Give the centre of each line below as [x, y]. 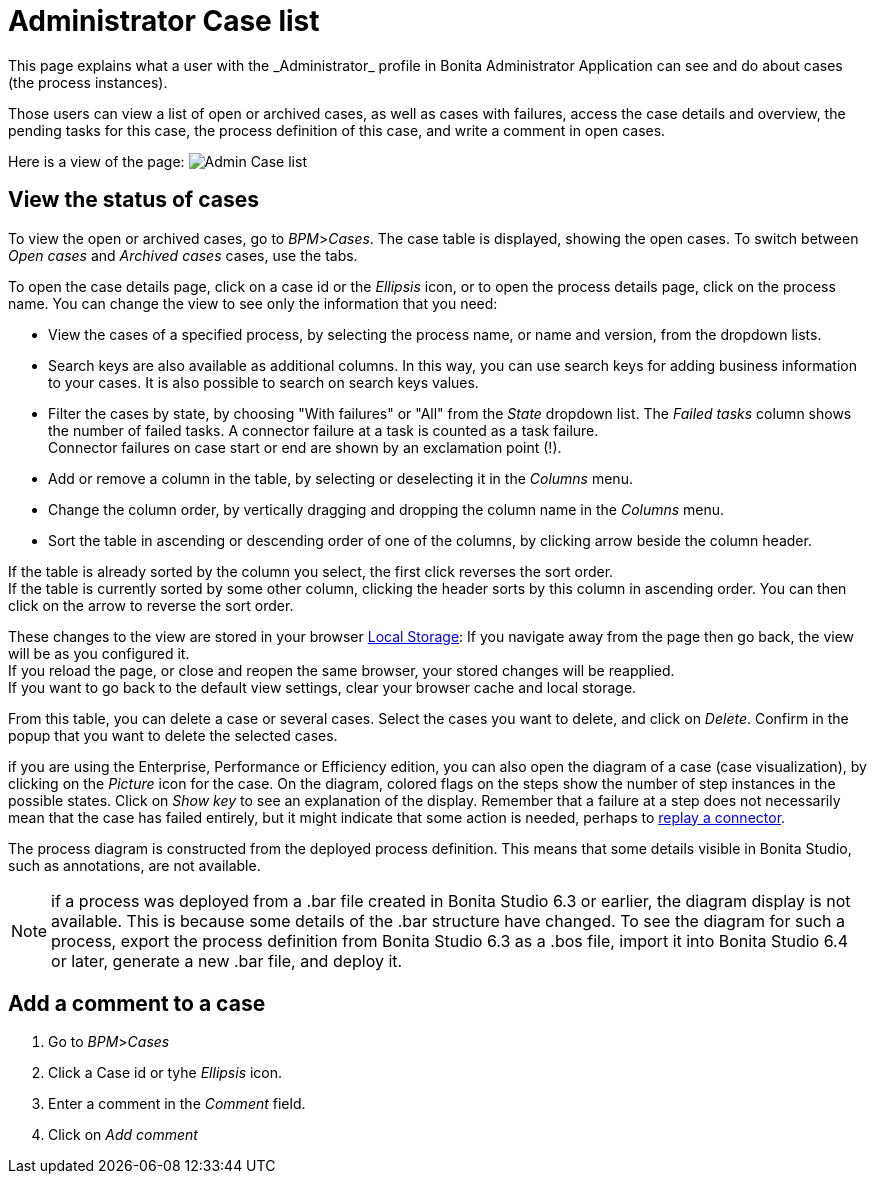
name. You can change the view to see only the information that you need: [253, 303]
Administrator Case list [164, 21]
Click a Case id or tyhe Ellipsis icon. [165, 1073]
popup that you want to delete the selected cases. [173, 735]
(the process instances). [88, 82]
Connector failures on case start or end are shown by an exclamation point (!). [305, 447]
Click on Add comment [123, 1135]
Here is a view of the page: [96, 161]
